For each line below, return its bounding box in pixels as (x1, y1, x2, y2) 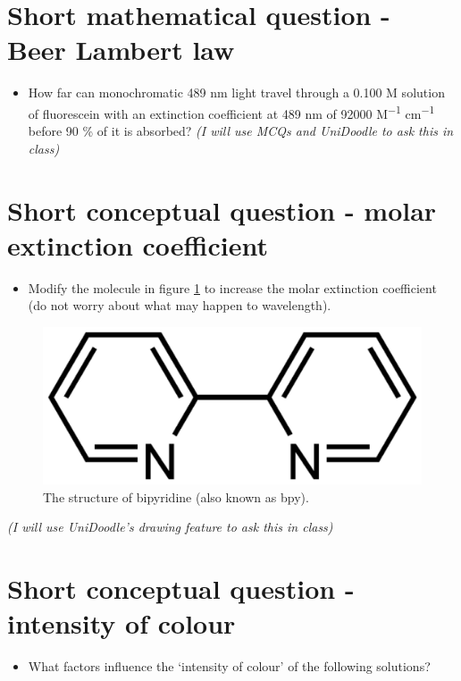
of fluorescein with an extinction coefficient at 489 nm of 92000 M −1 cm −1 (28, 101, 435, 122)
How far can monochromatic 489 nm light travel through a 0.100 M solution (28, 83, 445, 102)
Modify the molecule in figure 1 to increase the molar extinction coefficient (28, 278, 437, 297)
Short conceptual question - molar (7, 191, 437, 228)
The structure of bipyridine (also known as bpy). (43, 487, 309, 506)
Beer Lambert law (7, 31, 235, 68)
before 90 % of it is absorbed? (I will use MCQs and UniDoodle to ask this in (28, 122, 454, 140)
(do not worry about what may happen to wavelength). (28, 296, 331, 315)
